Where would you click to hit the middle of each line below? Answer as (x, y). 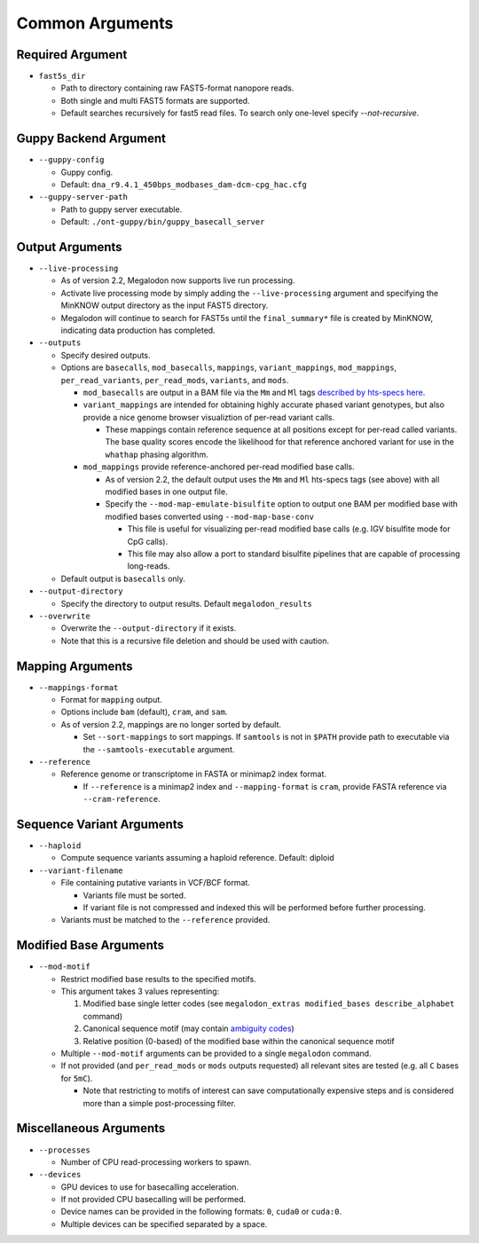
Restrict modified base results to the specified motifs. (158, 979)
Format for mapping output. (112, 700)
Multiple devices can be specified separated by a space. (164, 1223)
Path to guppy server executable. (122, 209)
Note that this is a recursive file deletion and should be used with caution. (195, 641)
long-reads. (149, 566)
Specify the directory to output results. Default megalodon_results (186, 603)
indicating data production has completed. (138, 330)
